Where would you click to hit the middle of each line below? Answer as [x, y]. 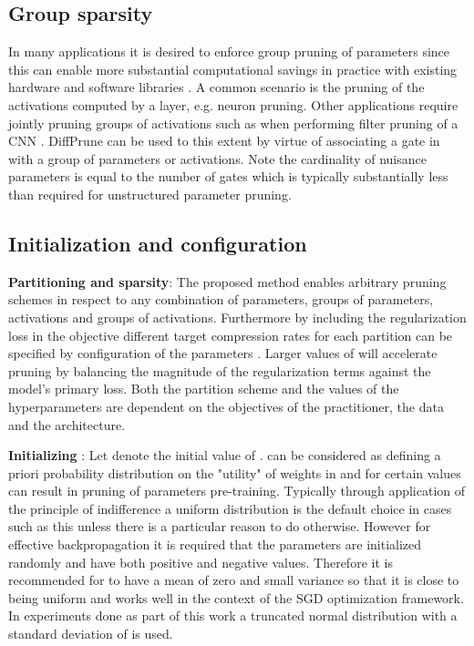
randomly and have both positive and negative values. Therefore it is [201, 562]
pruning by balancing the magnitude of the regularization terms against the [220, 370]
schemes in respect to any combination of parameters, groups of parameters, [221, 299]
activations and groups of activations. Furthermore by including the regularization [237, 317]
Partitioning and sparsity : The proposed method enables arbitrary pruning [227, 281]
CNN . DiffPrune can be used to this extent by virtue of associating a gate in [224, 141]
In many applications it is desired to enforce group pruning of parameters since [229, 51]
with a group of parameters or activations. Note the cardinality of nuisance [217, 158]
